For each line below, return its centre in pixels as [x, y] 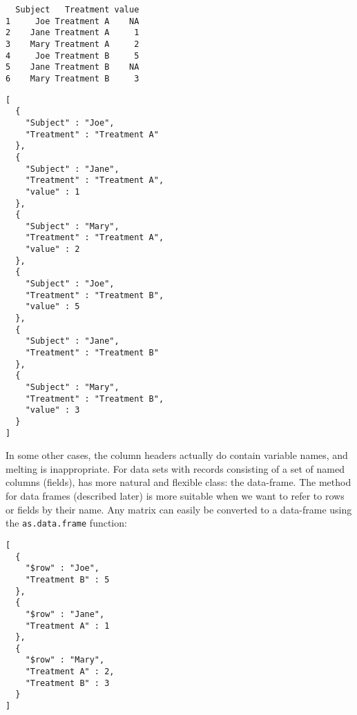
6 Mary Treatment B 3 [73, 78]
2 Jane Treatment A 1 [73, 33]
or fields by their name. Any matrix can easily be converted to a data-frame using [179, 509]
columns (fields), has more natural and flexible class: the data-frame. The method [178, 482]
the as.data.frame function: [66, 523]
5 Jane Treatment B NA [73, 67]
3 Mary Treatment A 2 [73, 44]
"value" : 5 [52, 307]
